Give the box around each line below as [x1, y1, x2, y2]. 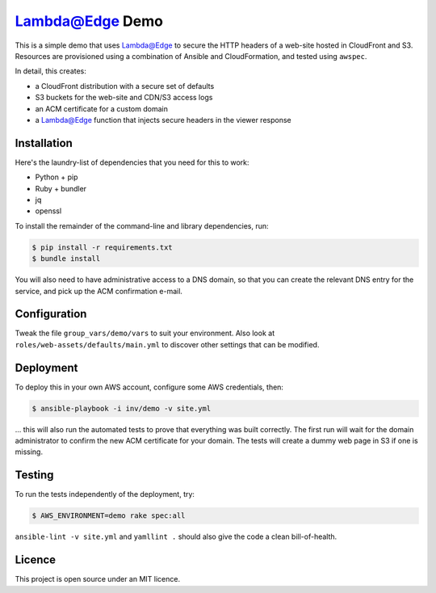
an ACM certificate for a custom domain [35, 103, 169, 113]
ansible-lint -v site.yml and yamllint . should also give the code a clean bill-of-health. [15, 532, 337, 541]
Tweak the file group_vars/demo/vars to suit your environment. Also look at [15, 328, 275, 339]
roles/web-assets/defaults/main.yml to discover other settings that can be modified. [15, 339, 320, 349]
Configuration [15, 307, 87, 321]
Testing [15, 469, 54, 482]
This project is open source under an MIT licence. [15, 574, 181, 584]
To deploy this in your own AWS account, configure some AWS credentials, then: [15, 382, 284, 392]
